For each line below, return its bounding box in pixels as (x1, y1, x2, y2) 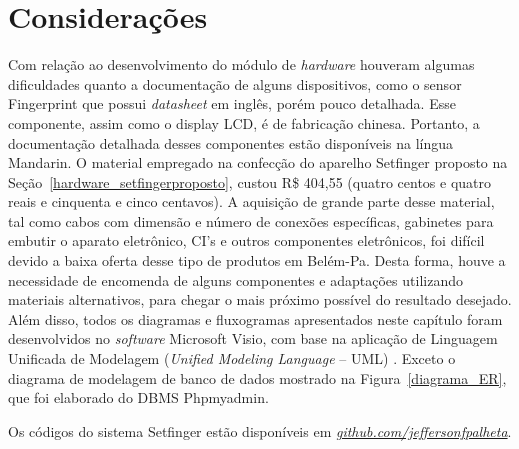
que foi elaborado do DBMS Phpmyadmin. (8, 387, 269, 408)
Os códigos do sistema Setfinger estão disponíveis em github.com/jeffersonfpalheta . (8, 420, 512, 441)
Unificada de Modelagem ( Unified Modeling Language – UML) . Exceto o (8, 348, 456, 369)
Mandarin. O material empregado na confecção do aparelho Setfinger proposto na (8, 152, 508, 173)
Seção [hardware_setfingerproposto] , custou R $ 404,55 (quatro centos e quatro (8, 171, 491, 192)
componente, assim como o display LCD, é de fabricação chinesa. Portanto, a (8, 112, 480, 133)
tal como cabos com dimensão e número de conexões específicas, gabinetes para (8, 210, 494, 231)
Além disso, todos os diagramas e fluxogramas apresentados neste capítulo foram (8, 308, 503, 329)
